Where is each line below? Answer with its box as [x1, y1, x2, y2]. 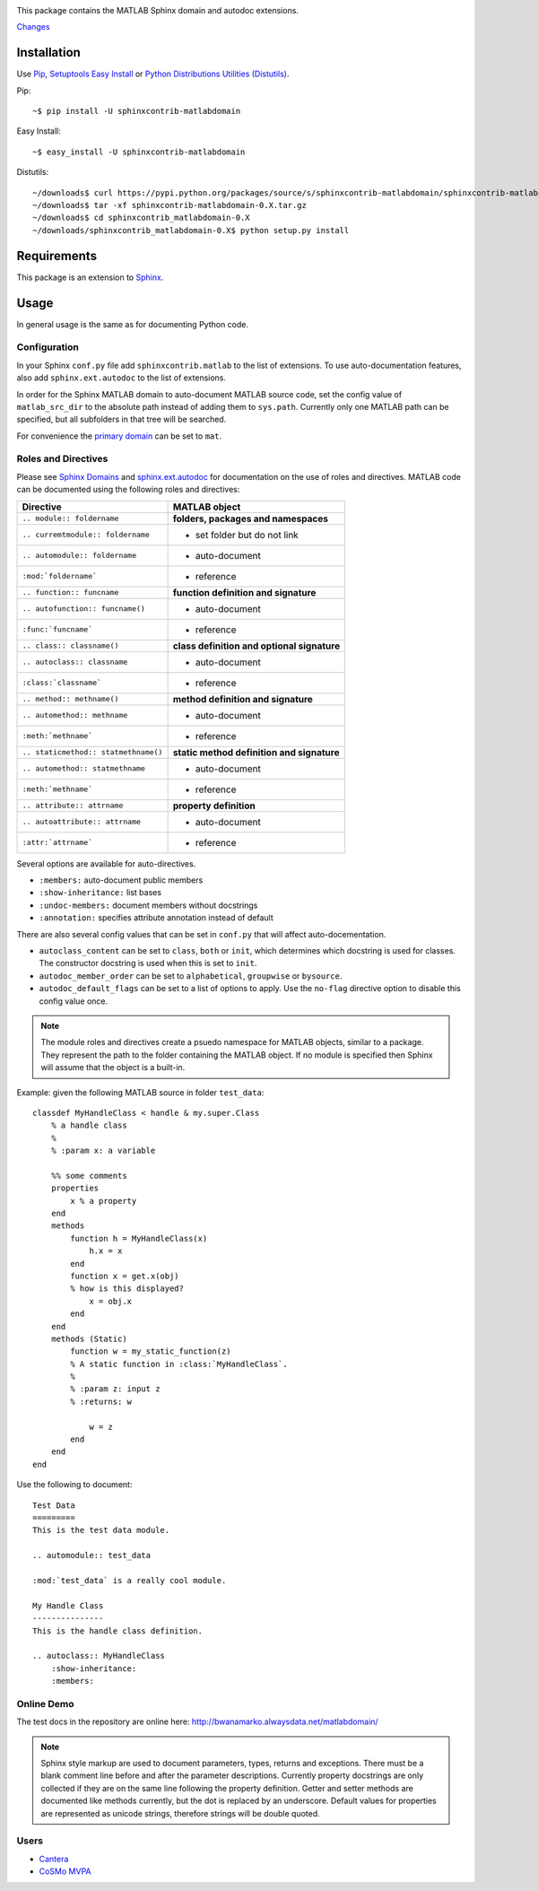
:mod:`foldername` [22, 571, 98, 581]
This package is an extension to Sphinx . [16, 272, 164, 283]
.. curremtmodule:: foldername [22, 530, 150, 540]
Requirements [16, 248, 98, 264]
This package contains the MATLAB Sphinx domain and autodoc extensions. [16, 5, 299, 15]
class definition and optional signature [172, 640, 341, 652]
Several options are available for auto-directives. [16, 858, 196, 869]
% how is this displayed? [70, 1284, 184, 1294]
